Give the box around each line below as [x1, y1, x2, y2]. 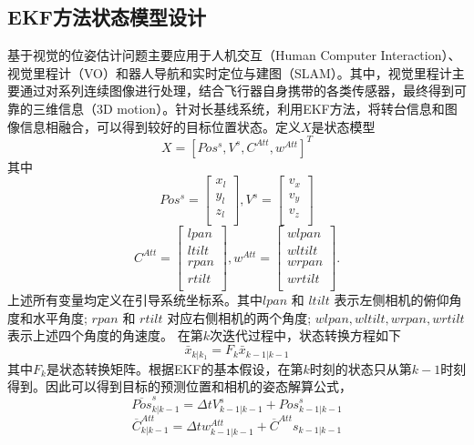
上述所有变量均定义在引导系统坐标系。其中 [7, 290, 263, 309]
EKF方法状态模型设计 [7, 3, 207, 31]
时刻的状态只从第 [309, 359, 412, 378]
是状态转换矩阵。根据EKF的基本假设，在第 [46, 359, 304, 378]
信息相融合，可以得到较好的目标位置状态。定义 [19, 116, 301, 136]
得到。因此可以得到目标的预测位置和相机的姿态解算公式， [7, 377, 352, 396]
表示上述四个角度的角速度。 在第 [7, 326, 203, 345]
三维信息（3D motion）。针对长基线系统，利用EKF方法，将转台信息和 [32, 98, 445, 117]
